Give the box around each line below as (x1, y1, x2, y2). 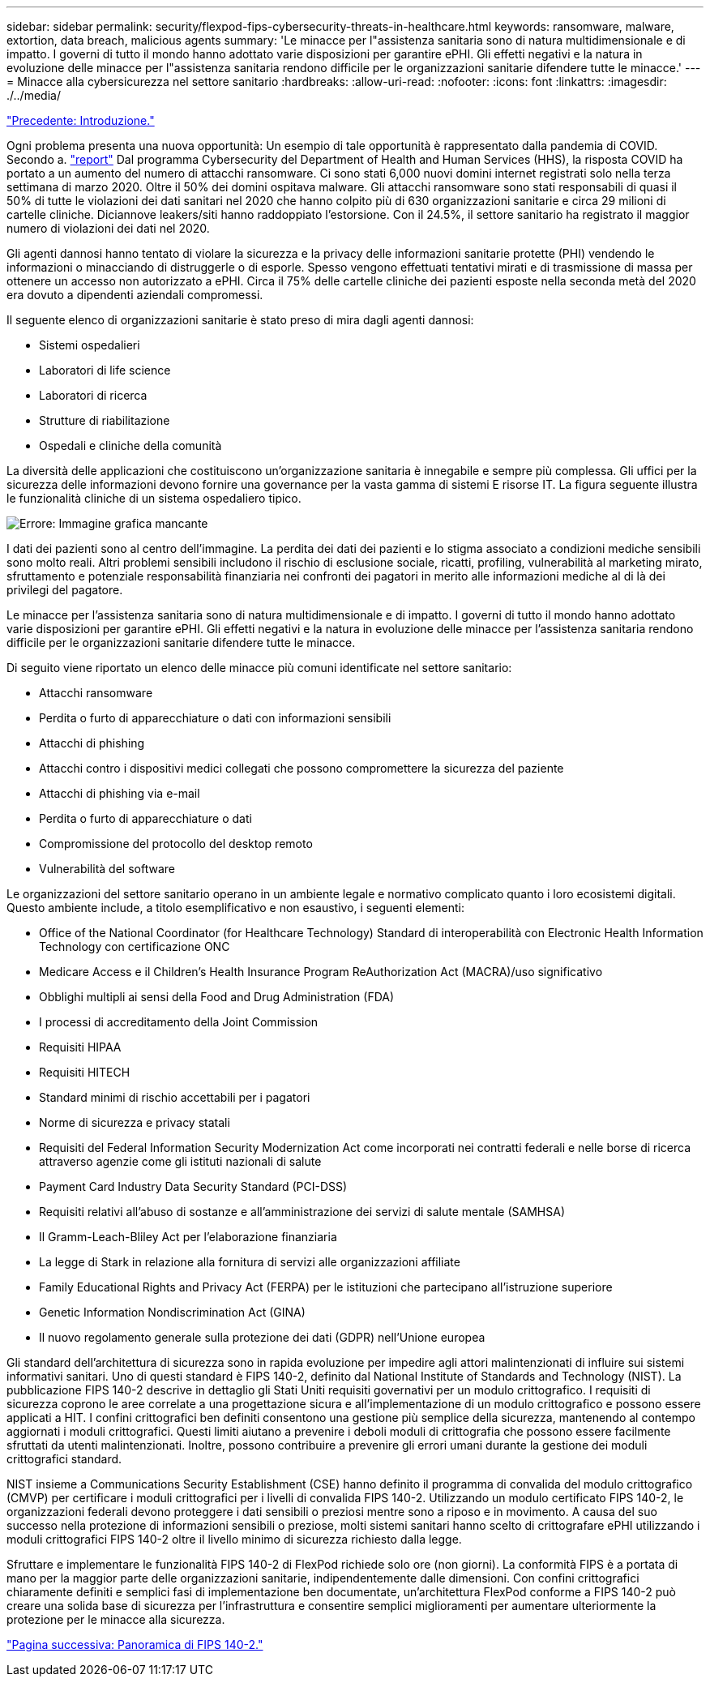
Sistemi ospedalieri (39, 338, 140, 352)
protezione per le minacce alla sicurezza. (6, 1612, 225, 1626)
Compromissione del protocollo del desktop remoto (39, 837, 313, 850)
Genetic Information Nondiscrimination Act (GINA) (39, 1305, 306, 1319)
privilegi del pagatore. (6, 583, 123, 597)
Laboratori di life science (39, 363, 171, 377)
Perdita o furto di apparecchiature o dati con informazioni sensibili (39, 711, 391, 725)
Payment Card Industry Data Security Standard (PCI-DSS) (39, 1180, 348, 1193)
